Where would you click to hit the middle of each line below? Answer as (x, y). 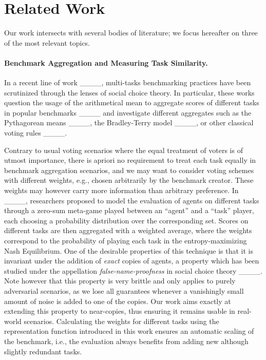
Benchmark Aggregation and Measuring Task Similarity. (106, 62)
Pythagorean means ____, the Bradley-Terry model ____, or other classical (129, 122)
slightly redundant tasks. (43, 351)
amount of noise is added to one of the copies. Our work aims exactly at (118, 301)
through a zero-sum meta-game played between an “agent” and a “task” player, (129, 210)
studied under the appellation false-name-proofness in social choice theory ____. (133, 270)
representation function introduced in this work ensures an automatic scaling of (129, 331)
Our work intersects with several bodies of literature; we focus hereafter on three (131, 33)
